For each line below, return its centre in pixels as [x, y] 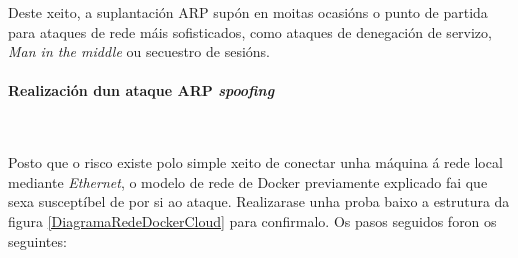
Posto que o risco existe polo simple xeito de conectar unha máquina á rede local [255, 162]
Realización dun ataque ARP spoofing [141, 90]
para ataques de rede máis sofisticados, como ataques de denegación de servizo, [250, 31]
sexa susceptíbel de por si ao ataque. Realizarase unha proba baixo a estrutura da [259, 201]
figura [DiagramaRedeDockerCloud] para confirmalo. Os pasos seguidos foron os [252, 220]
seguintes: [37, 240]
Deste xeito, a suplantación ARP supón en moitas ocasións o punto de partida [248, 12]
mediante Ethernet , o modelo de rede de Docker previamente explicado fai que [248, 181]
